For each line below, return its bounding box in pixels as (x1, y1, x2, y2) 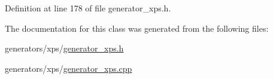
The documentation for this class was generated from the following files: (5, 22, 269, 34)
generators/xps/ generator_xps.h (5, 42, 124, 54)
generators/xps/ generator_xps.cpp (5, 62, 132, 74)
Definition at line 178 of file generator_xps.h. (5, 2, 171, 14)
